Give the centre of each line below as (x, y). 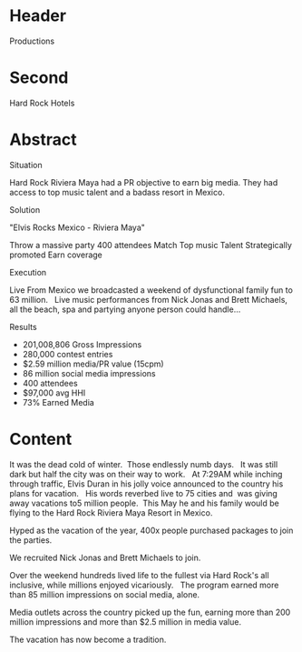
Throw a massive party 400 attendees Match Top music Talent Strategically (151, 245)
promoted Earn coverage (56, 255)
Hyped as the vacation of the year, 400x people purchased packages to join (151, 530)
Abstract (43, 140)
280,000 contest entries (68, 354)
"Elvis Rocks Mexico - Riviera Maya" (77, 227)
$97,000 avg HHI (54, 393)
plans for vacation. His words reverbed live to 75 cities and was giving (144, 493)
